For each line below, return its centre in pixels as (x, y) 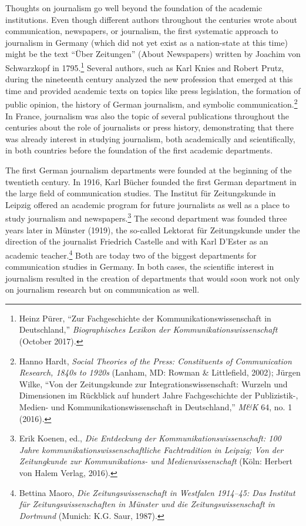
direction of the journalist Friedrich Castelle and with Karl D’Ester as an (137, 241)
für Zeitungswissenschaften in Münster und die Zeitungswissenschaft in (147, 504)
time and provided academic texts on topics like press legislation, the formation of (153, 90)
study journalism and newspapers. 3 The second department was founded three (146, 217)
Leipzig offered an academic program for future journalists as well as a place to (148, 204)
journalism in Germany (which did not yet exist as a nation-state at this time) (147, 42)
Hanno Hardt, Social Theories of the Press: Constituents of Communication (155, 361)
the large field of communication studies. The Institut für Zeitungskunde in (141, 193)
